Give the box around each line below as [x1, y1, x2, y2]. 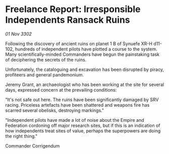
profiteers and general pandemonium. [5, 71, 84, 78]
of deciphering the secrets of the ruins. [5, 56, 87, 62]
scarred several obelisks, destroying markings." [5, 107, 104, 113]
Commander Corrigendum [5, 142, 60, 149]
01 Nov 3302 [5, 31, 32, 37]
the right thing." [5, 133, 38, 139]
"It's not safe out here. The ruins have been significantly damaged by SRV [5, 97, 159, 103]
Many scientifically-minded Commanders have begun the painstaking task [5, 51, 160, 57]
